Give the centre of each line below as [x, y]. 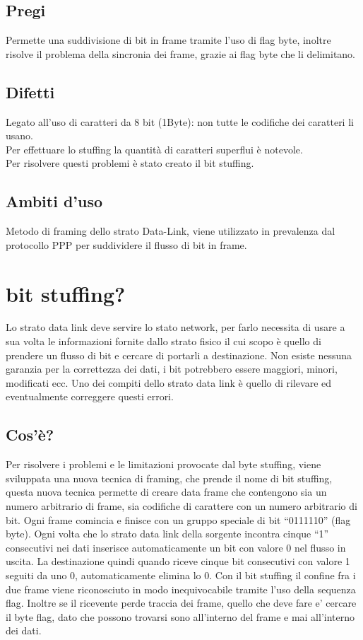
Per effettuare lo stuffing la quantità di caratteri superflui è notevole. [154, 149]
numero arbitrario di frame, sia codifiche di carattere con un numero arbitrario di [181, 506]
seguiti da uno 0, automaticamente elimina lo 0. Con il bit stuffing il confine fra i [181, 575]
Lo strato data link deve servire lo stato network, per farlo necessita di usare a [175, 327]
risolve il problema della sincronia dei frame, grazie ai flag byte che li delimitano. [181, 53]
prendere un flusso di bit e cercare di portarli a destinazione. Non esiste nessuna [179, 355]
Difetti [30, 92]
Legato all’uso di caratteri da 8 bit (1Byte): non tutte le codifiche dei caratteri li [180, 121]
